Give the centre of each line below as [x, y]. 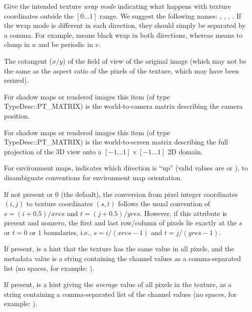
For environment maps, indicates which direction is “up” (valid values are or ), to [126, 168]
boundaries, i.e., [68, 232]
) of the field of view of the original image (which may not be [155, 60]
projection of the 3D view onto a [53, 151]
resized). [16, 80]
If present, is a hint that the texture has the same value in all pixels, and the [119, 249]
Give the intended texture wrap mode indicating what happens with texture [117, 6]
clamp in [17, 44]
